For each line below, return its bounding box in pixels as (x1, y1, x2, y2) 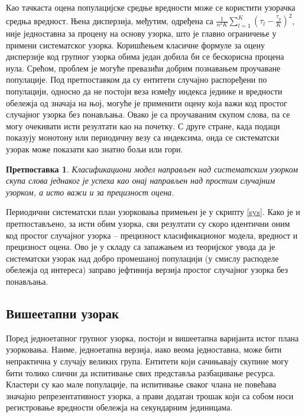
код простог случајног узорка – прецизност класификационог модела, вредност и (6, 229, 298, 241)
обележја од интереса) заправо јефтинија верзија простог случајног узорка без (6, 263, 288, 276)
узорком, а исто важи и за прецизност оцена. (6, 185, 174, 198)
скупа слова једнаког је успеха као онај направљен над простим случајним (6, 174, 275, 187)
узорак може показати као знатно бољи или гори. (6, 143, 183, 155)
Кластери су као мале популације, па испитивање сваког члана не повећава (6, 378, 277, 390)
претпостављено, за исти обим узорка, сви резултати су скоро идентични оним (6, 217, 290, 229)
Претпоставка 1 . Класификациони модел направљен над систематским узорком (6, 162, 298, 175)
